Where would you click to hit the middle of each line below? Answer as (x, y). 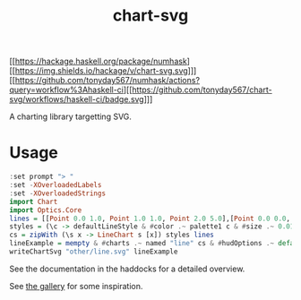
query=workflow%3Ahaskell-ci (66, 90)
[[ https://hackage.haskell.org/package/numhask (99, 61)
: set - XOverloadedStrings (57, 193)
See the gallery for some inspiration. (76, 286)
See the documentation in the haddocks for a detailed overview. (127, 269)
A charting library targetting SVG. (71, 116)
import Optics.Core (46, 210)
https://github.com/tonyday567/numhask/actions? (107, 81)
